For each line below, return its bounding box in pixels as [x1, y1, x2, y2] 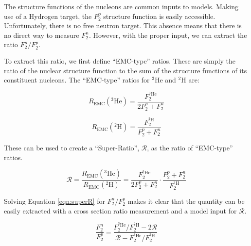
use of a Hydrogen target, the [4, 11, 92, 21]
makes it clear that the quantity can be [127, 196, 245, 206]
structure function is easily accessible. [103, 11, 215, 21]
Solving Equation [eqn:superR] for [4, 196, 105, 206]
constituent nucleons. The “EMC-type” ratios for [4, 75, 150, 85]
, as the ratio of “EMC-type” [147, 143, 233, 153]
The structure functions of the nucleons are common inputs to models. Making [4, 1, 238, 11]
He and [154, 75, 176, 85]
